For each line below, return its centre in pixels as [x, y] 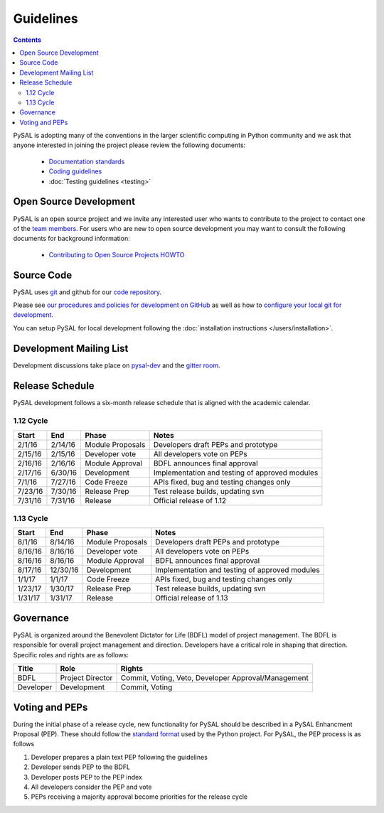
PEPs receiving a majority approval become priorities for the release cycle [139, 797]
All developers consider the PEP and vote [91, 787]
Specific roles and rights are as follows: [71, 655]
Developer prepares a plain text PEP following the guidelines [119, 757]
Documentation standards [87, 161]
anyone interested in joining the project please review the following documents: [129, 145]
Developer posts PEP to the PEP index [86, 777]
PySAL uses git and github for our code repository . [87, 292]
